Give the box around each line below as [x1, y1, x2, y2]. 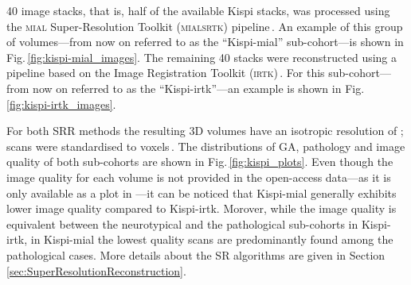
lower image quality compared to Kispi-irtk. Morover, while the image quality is [6, 200, 397, 217]
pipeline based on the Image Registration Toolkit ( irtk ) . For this [6, 64, 325, 81]
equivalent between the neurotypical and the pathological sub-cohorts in [6, 215, 358, 232]
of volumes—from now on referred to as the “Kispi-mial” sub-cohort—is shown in [6, 33, 404, 50]
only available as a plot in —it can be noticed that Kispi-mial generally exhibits [6, 184, 397, 201]
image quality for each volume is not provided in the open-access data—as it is [6, 168, 391, 185]
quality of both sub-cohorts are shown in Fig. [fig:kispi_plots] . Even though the [6, 153, 393, 170]
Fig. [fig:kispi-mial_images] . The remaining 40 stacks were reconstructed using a [6, 48, 397, 65]
